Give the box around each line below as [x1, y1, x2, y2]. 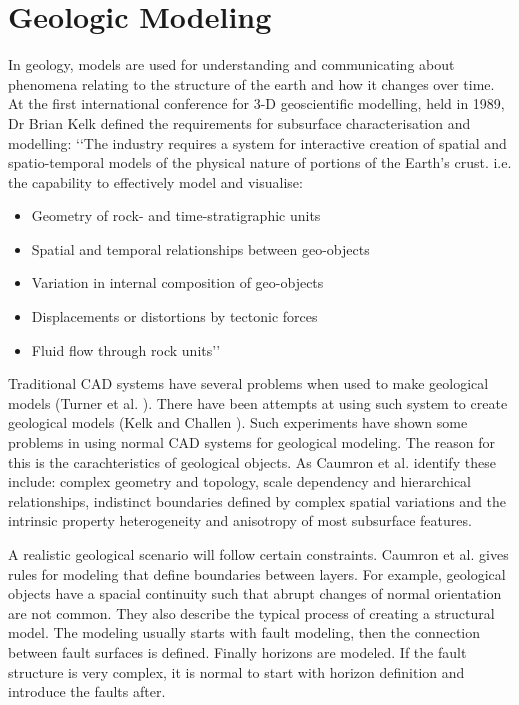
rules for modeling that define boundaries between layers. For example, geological [8, 563, 506, 584]
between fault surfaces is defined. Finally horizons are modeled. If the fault [8, 641, 467, 662]
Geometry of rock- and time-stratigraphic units [31, 205, 321, 226]
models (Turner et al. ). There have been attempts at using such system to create [8, 392, 508, 413]
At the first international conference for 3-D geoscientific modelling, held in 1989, [8, 93, 505, 114]
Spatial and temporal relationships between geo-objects [31, 238, 370, 259]
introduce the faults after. [8, 681, 166, 702]
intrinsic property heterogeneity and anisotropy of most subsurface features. [8, 510, 472, 531]
